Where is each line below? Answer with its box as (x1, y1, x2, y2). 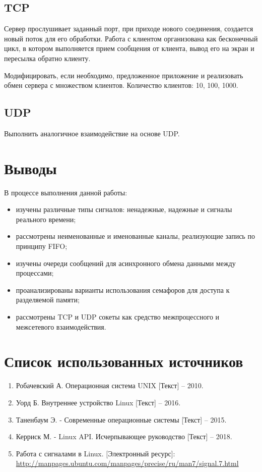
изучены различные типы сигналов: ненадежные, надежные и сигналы (16, 204, 232, 215)
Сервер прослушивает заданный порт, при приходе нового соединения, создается (4, 23, 253, 34)
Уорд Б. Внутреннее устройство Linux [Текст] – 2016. (16, 397, 181, 407)
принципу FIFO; (16, 241, 68, 251)
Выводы (4, 158, 57, 178)
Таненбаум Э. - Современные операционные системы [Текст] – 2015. (16, 414, 227, 425)
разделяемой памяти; (16, 294, 80, 305)
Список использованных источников (4, 351, 243, 372)
